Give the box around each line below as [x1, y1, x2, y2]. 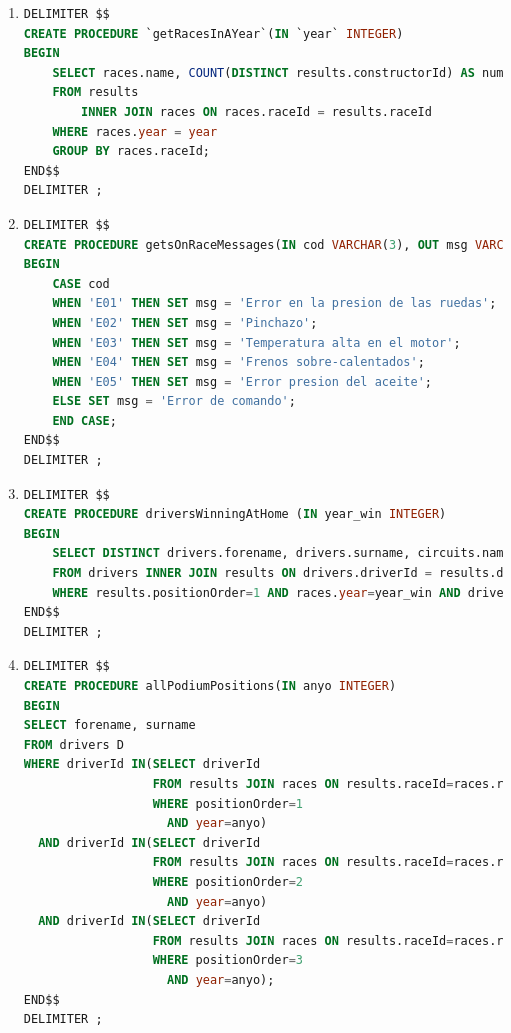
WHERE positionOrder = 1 [152, 796, 304, 811]
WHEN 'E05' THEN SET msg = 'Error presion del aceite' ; [52, 374, 432, 389]
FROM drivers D [23, 737, 125, 752]
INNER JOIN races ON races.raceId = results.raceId [81, 104, 432, 119]
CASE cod [52, 276, 110, 291]
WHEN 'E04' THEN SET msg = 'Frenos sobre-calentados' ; [52, 355, 425, 370]
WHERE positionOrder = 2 [152, 874, 304, 889]
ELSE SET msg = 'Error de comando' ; [52, 394, 296, 409]
